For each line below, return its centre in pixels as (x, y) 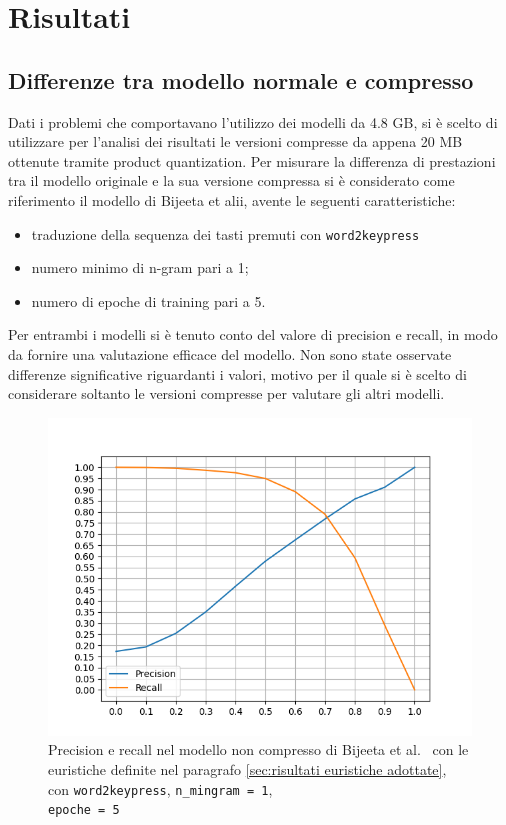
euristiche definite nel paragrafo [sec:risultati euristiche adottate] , (247, 768)
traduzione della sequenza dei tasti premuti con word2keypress (225, 233)
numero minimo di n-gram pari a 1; (140, 267)
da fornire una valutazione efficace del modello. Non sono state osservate (230, 353)
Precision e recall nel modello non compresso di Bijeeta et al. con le (258, 749)
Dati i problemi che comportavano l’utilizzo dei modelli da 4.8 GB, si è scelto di (253, 121)
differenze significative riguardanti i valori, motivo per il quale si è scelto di (237, 373)
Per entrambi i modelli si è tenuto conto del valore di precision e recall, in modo (253, 334)
